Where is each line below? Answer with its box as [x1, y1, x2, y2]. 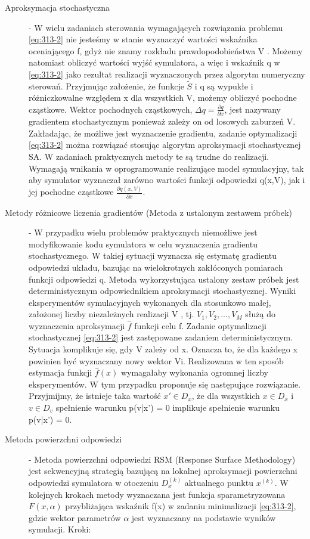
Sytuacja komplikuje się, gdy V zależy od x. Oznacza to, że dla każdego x [29, 343, 297, 355]
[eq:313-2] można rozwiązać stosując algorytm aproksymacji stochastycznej [29, 138, 301, 151]
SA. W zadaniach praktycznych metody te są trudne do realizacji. [29, 150, 269, 163]
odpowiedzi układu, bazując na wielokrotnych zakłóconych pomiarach [29, 261, 283, 273]
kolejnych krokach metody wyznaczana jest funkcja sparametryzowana [29, 488, 286, 500]
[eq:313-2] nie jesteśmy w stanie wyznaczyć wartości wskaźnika [29, 33, 258, 45]
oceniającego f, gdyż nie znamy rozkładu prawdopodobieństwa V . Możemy [29, 44, 303, 57]
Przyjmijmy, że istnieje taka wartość [29, 389, 161, 402]
